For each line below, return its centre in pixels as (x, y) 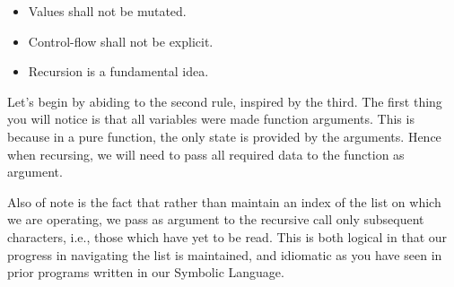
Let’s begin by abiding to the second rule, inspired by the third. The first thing (225, 101)
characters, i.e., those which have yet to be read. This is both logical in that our (227, 236)
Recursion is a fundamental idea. (118, 71)
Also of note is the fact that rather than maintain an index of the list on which (224, 201)
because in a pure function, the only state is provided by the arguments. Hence (224, 136)
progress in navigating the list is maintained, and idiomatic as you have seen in (225, 254)
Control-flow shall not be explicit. (121, 41)
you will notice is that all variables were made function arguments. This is (211, 119)
